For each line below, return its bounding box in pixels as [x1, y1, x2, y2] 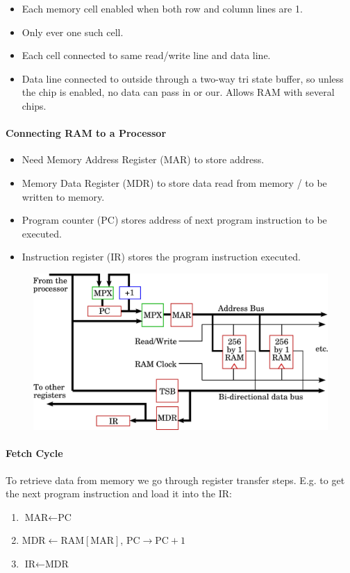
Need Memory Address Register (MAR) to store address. [22, 152, 265, 167]
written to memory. [22, 189, 105, 204]
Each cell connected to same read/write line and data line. [22, 48, 271, 63]
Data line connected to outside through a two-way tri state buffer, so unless [22, 71, 344, 85]
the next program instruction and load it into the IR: [6, 486, 232, 501]
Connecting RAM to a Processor [6, 126, 167, 140]
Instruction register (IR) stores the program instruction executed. [22, 249, 301, 264]
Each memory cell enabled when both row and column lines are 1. [22, 1, 303, 15]
